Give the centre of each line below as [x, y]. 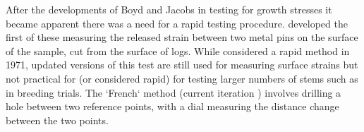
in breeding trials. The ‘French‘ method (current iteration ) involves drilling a [174, 92]
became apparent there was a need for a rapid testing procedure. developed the [177, 23]
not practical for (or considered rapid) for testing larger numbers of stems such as [182, 78]
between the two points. [57, 120]
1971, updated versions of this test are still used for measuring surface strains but [182, 65]
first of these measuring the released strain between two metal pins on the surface [182, 37]
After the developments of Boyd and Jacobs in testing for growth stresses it [169, 9]
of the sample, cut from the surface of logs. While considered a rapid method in [178, 50]
